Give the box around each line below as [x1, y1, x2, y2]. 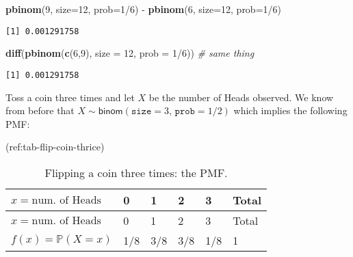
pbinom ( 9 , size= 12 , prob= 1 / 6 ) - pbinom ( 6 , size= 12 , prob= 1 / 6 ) [5, 2, 281, 16]
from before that [5, 103, 75, 118]
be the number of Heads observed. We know [148, 90, 334, 104]
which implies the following [233, 103, 348, 118]
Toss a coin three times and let [5, 90, 135, 104]
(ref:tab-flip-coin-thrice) [5, 139, 105, 154]
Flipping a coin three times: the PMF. [44, 164, 228, 180]
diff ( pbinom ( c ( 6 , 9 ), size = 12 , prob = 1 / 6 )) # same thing [5, 46, 254, 60]
